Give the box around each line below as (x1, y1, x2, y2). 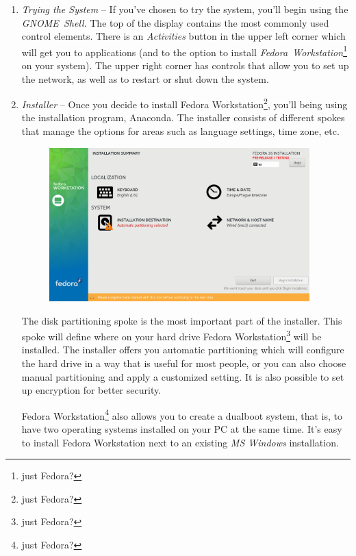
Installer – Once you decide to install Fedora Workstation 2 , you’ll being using (21, 95, 348, 111)
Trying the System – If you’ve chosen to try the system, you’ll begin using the (21, 2, 348, 16)
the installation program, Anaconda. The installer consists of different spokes (21, 110, 345, 125)
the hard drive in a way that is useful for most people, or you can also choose (21, 355, 346, 370)
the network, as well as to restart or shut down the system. (21, 71, 269, 86)
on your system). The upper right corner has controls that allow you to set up (21, 58, 349, 73)
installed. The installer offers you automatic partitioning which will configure (21, 342, 344, 357)
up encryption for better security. (21, 383, 162, 397)
